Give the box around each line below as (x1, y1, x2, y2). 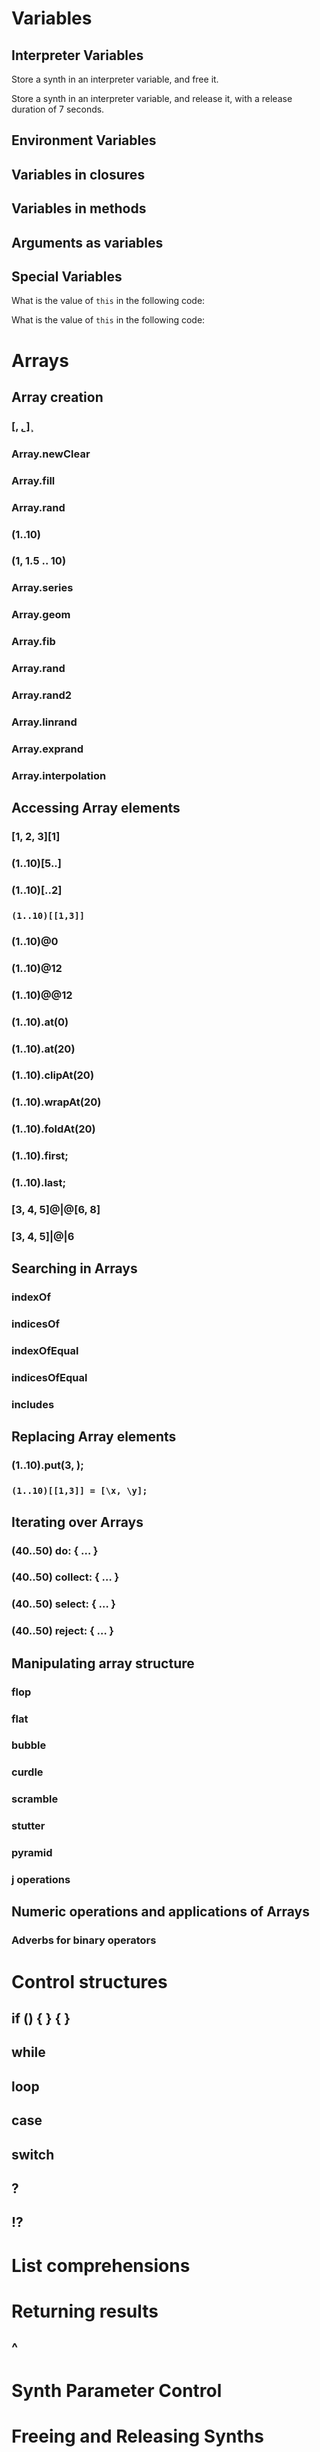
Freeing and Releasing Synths (11, 2425, 264, 2448)
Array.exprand (11, 742, 84, 756)
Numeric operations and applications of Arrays (11, 1903, 311, 1921)
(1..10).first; (11, 1149, 69, 1163)
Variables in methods (11, 200, 147, 217)
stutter (11, 1819, 46, 1833)
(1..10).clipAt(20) (11, 1068, 95, 1082)
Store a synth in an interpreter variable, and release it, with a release (11, 93, 293, 104)
